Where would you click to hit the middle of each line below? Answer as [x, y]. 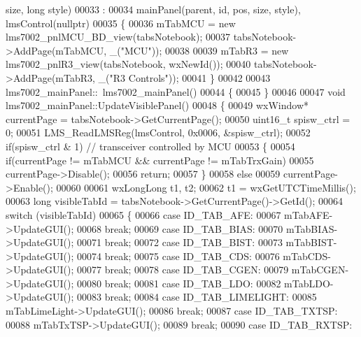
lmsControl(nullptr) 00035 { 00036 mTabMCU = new [121, 23]
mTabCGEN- [320, 270]
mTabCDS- [307, 256]
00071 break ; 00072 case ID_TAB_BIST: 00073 [180, 242]
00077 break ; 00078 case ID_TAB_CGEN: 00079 [183, 270]
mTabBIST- [311, 242]
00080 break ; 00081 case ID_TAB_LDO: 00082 [179, 283]
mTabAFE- [309, 214]
